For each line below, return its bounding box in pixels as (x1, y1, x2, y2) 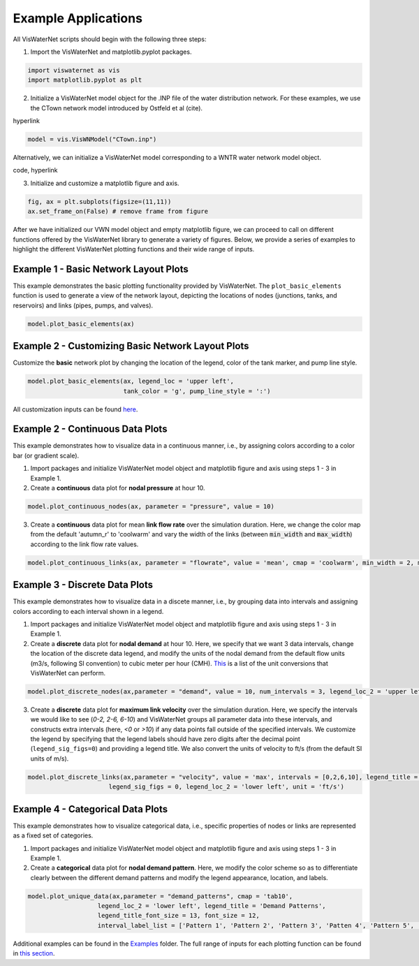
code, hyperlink (13, 166, 58, 175)
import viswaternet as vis (27, 66, 120, 74)
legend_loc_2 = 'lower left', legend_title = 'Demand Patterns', (97, 902, 326, 910)
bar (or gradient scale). (13, 451, 80, 460)
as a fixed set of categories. (13, 831, 94, 840)
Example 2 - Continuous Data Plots (13, 423, 168, 435)
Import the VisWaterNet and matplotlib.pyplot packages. (30, 47, 192, 56)
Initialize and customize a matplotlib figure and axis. (30, 179, 179, 187)
